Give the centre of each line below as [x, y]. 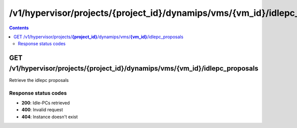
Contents [19, 28]
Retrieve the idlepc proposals [39, 80]
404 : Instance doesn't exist [50, 117]
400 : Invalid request [42, 110]
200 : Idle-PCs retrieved [46, 103]
